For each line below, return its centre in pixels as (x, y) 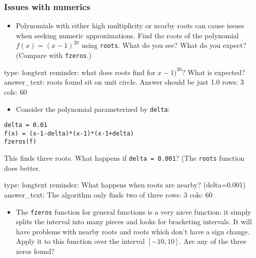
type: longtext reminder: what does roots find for (80, 72)
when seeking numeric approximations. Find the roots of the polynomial (127, 35)
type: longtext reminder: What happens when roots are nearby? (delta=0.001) (125, 185)
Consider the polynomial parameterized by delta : (93, 109)
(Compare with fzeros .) (54, 55)
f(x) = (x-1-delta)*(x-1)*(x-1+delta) (69, 133)
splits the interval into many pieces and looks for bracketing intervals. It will (134, 221)
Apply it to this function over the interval (80, 241)
